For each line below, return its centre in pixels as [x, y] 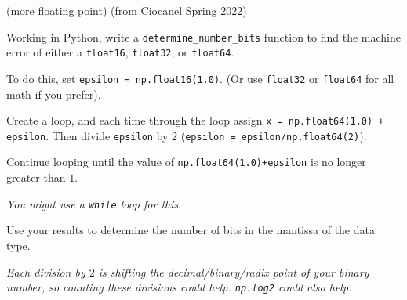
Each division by [46, 271]
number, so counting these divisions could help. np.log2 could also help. [179, 287]
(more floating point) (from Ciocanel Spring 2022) [127, 10]
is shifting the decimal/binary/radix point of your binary [234, 271]
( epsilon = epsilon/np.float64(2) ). [274, 135]
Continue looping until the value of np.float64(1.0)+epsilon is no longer [186, 162]
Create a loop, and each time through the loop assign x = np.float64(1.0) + [195, 120]
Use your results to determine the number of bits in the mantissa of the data [191, 230]
